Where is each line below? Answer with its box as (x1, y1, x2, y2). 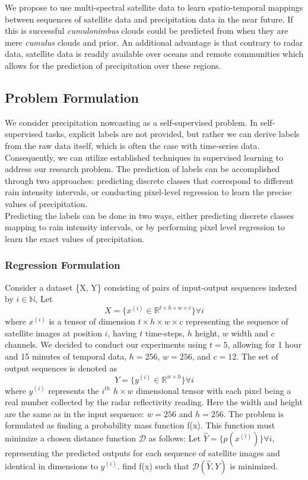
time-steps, (145, 326, 185, 339)
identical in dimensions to (5, 459, 98, 472)
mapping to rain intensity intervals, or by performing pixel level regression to (5, 221, 285, 233)
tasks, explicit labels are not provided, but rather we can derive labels (45, 128, 300, 140)
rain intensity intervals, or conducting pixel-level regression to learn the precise (5, 186, 291, 198)
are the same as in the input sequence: (5, 407, 144, 419)
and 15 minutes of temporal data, (5, 349, 127, 362)
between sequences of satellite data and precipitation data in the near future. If (5, 12, 293, 25)
